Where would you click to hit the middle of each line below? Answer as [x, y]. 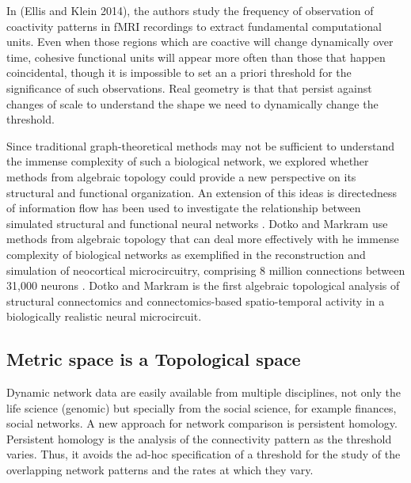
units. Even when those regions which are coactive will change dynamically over [200, 42]
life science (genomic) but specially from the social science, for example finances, [202, 407]
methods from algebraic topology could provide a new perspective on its [181, 176]
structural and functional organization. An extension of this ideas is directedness [202, 192]
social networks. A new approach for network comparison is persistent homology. [202, 423]
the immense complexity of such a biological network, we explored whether [188, 161]
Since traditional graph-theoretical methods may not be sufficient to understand [201, 145]
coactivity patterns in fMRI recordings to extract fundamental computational [194, 26]
